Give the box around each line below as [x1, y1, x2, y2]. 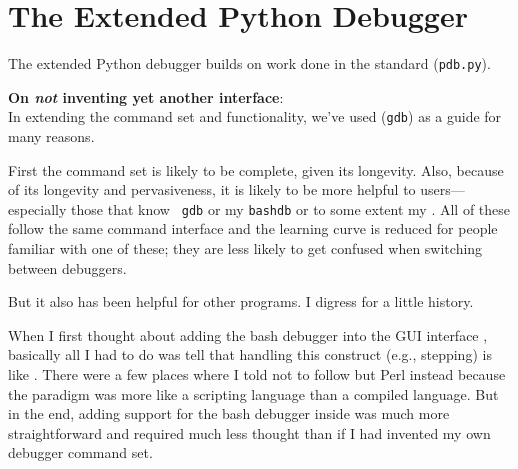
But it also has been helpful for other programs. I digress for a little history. [8, 291, 474, 312]
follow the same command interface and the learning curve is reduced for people [8, 218, 498, 239]
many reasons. [8, 126, 95, 147]
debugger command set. [8, 442, 153, 463]
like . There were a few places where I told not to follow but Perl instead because [8, 364, 506, 385]
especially [8, 198, 67, 219]
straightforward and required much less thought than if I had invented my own [8, 422, 491, 443]
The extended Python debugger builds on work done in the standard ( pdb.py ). [8, 53, 491, 74]
